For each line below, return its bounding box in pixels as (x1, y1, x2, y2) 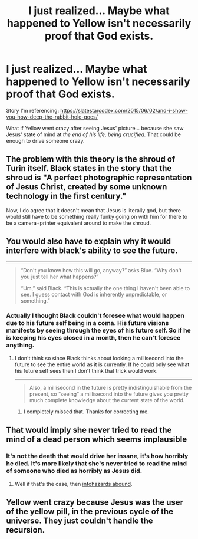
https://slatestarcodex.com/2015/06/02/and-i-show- (60, 107, 189, 114)
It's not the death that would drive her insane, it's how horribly (6, 452, 189, 461)
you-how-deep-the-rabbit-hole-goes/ (6, 113, 98, 120)
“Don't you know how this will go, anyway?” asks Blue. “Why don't (20, 267, 182, 274)
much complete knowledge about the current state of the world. (29, 396, 185, 403)
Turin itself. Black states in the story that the (6, 163, 172, 173)
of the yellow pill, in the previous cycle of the (6, 506, 174, 517)
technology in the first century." (6, 191, 127, 201)
